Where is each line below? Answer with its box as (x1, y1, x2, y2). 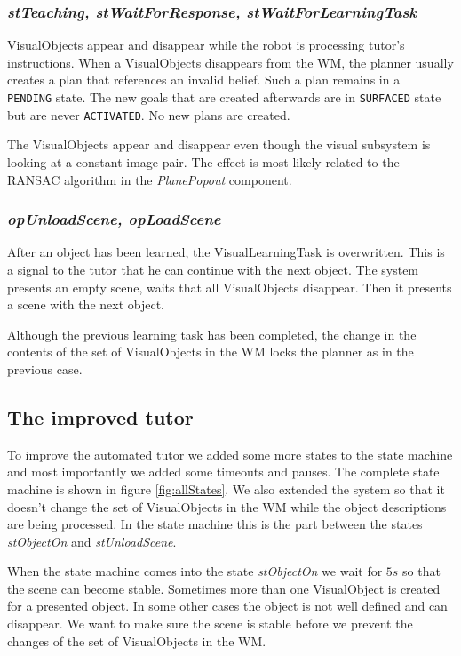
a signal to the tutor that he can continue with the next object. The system (7, 260, 419, 278)
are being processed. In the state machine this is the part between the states (7, 515, 423, 533)
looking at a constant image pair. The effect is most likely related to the (7, 152, 400, 171)
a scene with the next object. (7, 295, 165, 314)
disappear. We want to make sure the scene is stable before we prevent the (7, 614, 413, 633)
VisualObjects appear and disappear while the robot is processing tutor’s (7, 36, 405, 54)
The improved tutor (7, 403, 194, 430)
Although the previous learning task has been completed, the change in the (7, 324, 417, 343)
